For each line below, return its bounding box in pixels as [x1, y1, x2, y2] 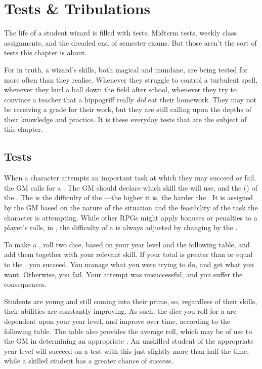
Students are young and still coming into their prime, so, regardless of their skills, [4, 296, 257, 306]
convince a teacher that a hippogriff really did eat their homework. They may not [4, 94, 257, 104]
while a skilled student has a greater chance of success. [4, 355, 173, 366]
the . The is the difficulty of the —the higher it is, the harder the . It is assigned [4, 192, 253, 203]
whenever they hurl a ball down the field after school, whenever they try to [4, 84, 237, 95]
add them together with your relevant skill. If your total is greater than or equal [4, 249, 253, 260]
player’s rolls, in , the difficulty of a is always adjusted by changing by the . [4, 222, 238, 233]
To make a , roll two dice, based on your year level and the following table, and [4, 239, 250, 249]
